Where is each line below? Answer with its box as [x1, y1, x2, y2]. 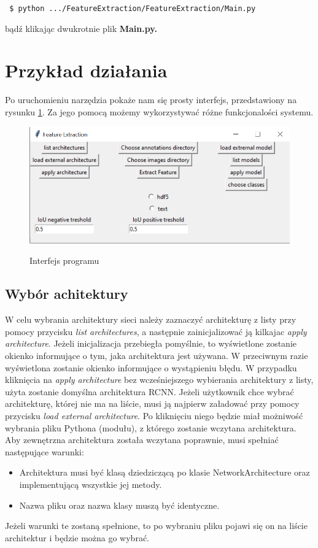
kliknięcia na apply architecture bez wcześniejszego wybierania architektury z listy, [5, 373, 314, 386]
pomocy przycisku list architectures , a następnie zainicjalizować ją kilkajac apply [5, 325, 307, 338]
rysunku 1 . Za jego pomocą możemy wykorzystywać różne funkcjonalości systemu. [5, 105, 314, 118]
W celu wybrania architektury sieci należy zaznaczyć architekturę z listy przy [5, 313, 297, 326]
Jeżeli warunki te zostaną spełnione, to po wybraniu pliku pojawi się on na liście [5, 519, 308, 532]
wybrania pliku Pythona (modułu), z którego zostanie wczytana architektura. [5, 421, 297, 434]
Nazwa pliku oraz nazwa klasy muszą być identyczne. [19, 498, 220, 511]
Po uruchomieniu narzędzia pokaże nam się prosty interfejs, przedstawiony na [5, 93, 297, 106]
